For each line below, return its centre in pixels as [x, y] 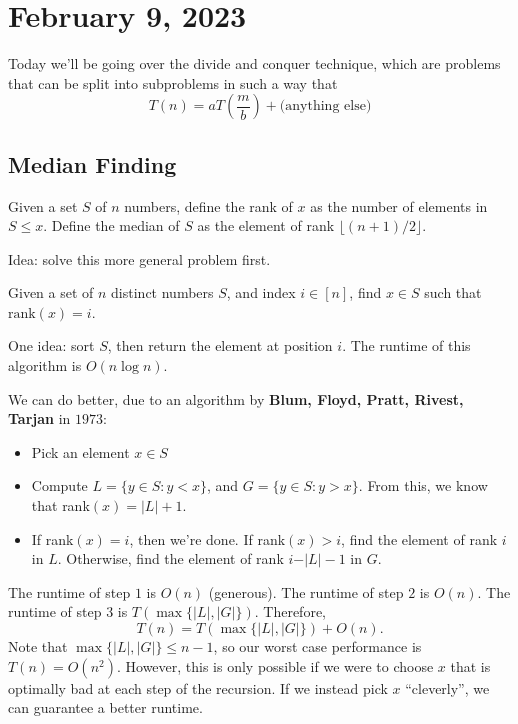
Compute [59, 485]
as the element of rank [266, 225]
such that [453, 292]
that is [470, 665]
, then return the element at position [220, 345]
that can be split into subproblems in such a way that [173, 82]
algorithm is [45, 365]
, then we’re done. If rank [207, 538]
